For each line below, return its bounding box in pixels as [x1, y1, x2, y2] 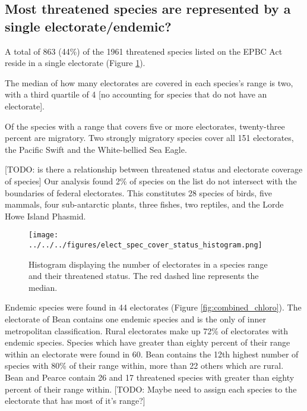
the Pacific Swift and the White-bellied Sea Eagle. [5, 143, 187, 155]
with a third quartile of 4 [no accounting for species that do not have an [5, 88, 267, 101]
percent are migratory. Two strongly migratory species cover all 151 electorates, [5, 131, 294, 144]
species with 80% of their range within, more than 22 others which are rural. [5, 359, 284, 372]
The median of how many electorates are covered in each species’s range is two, [5, 76, 293, 89]
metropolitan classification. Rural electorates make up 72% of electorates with [5, 324, 289, 337]
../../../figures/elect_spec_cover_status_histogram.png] [29, 240, 262, 249]
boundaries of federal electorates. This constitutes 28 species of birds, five [5, 186, 272, 199]
